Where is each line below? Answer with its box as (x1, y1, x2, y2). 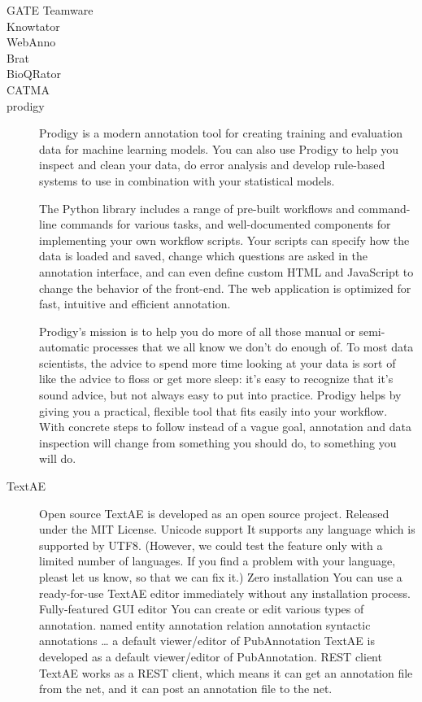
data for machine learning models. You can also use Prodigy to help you (39, 140, 398, 157)
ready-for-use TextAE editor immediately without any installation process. (39, 584, 411, 601)
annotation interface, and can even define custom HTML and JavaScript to (39, 263, 414, 280)
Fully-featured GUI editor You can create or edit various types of (39, 600, 364, 617)
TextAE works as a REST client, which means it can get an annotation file (39, 664, 413, 681)
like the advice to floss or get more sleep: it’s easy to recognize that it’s (39, 370, 394, 387)
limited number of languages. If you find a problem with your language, (39, 552, 396, 569)
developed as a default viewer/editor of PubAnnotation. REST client (39, 647, 382, 665)
